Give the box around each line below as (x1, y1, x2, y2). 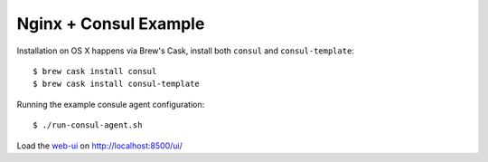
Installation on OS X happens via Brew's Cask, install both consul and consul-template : (16, 45, 354, 56)
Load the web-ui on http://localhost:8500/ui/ (16, 140, 183, 151)
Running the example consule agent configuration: (16, 99, 205, 110)
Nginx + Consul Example (16, 14, 205, 33)
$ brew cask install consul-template (33, 79, 201, 90)
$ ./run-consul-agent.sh (33, 120, 143, 130)
